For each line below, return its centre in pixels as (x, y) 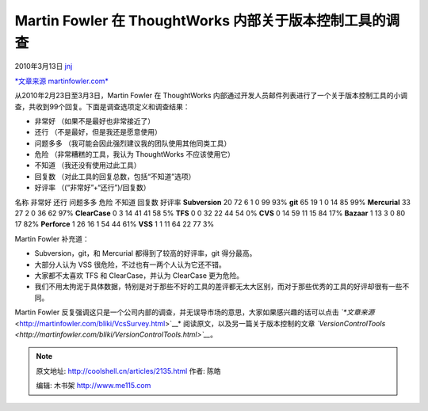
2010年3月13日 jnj (44, 67)
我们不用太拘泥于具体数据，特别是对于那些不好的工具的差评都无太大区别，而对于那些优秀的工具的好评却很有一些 (218, 287)
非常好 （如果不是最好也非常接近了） (94, 121)
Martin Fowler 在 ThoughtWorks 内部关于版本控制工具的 (200, 21)
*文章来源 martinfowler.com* (61, 81)
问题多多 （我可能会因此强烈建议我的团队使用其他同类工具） (133, 143)
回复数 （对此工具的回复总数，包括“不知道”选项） (115, 176)
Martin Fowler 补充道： (52, 238)
